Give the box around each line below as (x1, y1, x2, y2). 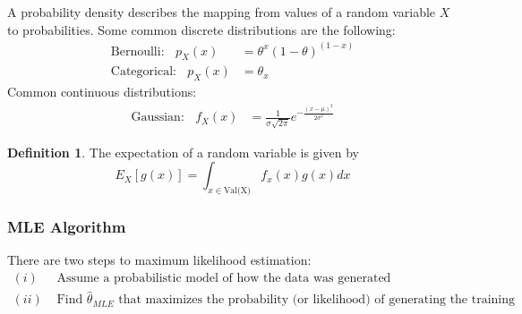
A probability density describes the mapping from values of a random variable (7, 3, 436, 21)
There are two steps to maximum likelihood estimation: (7, 250, 312, 269)
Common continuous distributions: (7, 82, 197, 101)
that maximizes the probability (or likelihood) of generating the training (118, 293, 516, 307)
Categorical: (110, 65, 176, 79)
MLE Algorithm (7, 216, 126, 238)
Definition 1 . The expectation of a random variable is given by (7, 142, 359, 161)
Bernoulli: (110, 45, 165, 58)
